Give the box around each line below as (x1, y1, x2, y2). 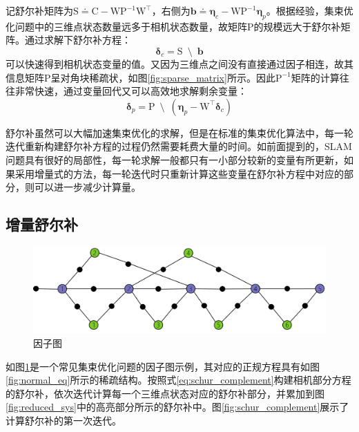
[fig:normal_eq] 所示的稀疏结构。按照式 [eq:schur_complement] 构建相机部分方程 (6, 373, 351, 387)
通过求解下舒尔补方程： (24, 32, 131, 47)
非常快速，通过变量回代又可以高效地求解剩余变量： (14, 84, 247, 98)
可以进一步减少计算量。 (34, 180, 141, 194)
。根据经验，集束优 (266, 3, 353, 17)
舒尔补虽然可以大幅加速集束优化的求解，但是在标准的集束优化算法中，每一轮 (6, 125, 353, 140)
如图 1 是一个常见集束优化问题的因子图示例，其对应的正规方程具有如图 (6, 359, 320, 373)
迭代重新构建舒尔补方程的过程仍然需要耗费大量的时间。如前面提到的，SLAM (6, 139, 352, 153)
